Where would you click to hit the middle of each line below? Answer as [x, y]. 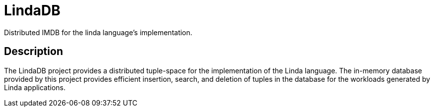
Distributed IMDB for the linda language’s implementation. [98, 32]
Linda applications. [35, 87]
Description [34, 52]
